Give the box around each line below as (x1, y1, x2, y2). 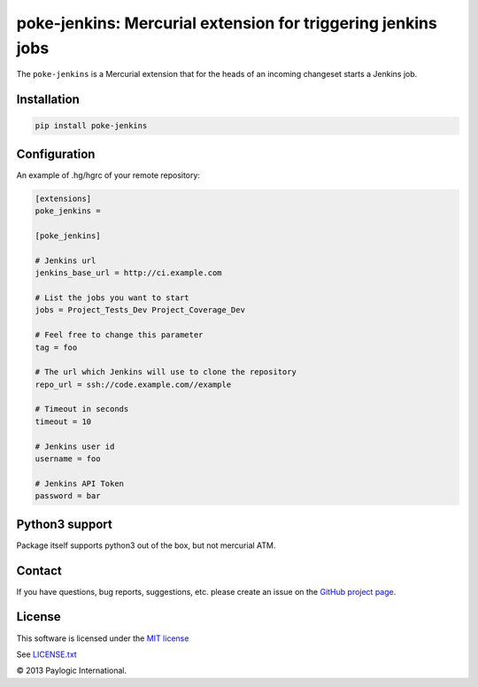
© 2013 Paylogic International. (16, 665, 127, 676)
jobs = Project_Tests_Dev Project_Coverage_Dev (35, 305, 245, 315)
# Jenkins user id (35, 441, 115, 452)
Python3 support (16, 516, 112, 531)
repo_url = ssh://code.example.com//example (35, 379, 232, 390)
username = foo (35, 454, 101, 464)
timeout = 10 (35, 416, 92, 427)
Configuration (16, 146, 96, 161)
